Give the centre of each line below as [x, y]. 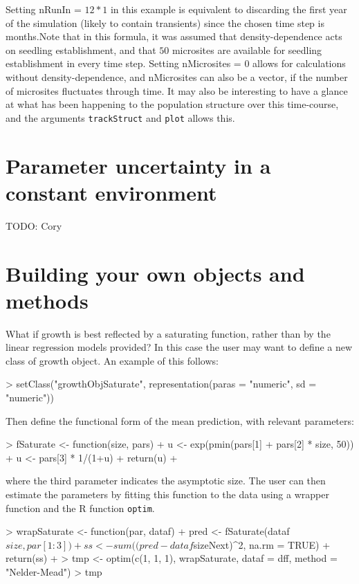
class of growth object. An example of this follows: [112, 360]
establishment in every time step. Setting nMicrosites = [123, 63]
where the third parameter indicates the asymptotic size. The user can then [166, 481]
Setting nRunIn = [44, 9]
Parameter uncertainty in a [138, 165]
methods [47, 300]
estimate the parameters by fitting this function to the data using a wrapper [167, 494]
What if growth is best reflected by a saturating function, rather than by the [168, 333]
